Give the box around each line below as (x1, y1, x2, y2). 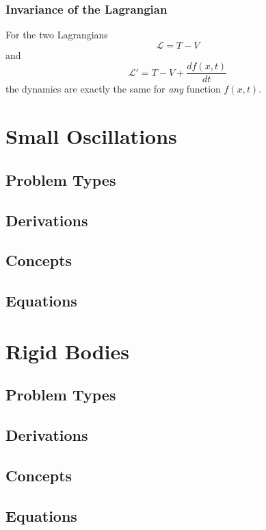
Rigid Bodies (5, 337, 129, 365)
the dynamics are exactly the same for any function (5, 82, 221, 96)
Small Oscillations (5, 122, 177, 150)
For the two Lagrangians (5, 27, 108, 42)
